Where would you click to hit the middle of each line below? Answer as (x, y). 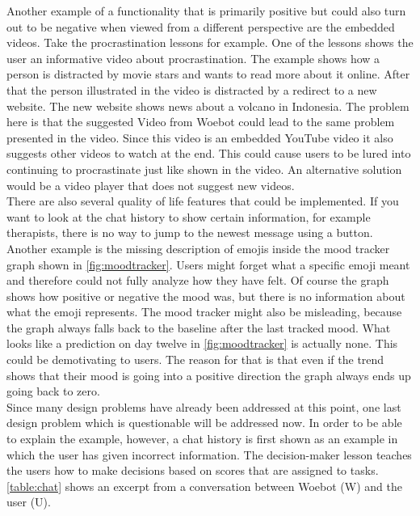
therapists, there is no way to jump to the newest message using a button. (190, 233)
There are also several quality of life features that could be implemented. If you (203, 201)
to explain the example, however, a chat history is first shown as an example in (202, 439)
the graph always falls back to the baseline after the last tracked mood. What (199, 327)
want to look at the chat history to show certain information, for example (189, 216)
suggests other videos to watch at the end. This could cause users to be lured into (209, 153)
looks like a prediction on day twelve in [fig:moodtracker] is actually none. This (202, 343)
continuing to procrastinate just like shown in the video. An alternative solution (204, 169)
